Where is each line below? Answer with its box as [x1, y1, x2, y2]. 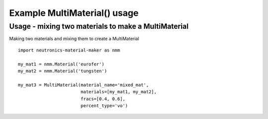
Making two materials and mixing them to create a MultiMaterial [9, 36, 139, 42]
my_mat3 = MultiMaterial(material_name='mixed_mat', [18, 82, 149, 88]
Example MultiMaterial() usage [9, 7, 139, 18]
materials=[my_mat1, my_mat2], [80, 89, 157, 95]
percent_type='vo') [80, 103, 129, 109]
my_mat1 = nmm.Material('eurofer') [18, 61, 105, 67]
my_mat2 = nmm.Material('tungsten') [18, 68, 107, 74]
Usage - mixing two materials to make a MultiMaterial [9, 22, 189, 31]
